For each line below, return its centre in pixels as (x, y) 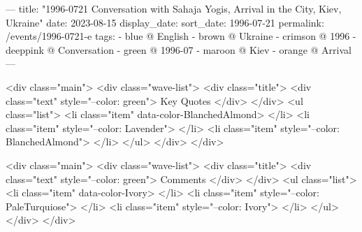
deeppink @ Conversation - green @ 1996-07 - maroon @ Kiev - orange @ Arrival (179, 49)
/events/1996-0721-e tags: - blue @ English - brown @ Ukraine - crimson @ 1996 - (181, 36)
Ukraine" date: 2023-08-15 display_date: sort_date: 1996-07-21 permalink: (165, 22)
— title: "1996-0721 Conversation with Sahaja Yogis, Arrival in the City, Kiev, (174, 8)
